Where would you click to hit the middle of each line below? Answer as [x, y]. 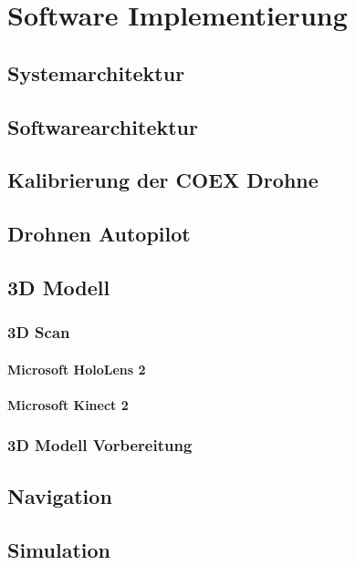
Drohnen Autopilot [99, 234]
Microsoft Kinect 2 [68, 404]
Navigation [60, 495]
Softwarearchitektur [103, 126]
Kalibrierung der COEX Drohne [163, 180]
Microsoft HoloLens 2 [77, 369]
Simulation [59, 549]
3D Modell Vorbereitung [100, 445]
